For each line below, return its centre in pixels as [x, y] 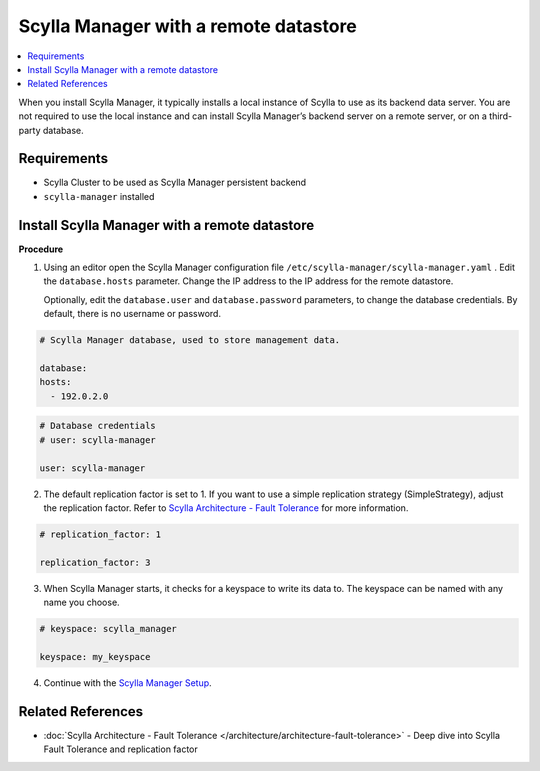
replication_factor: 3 [95, 562]
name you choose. [81, 602]
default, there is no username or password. [132, 314]
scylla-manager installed [99, 196]
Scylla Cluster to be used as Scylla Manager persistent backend [175, 182]
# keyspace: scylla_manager [108, 629]
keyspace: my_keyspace [95, 656]
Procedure [41, 249]
